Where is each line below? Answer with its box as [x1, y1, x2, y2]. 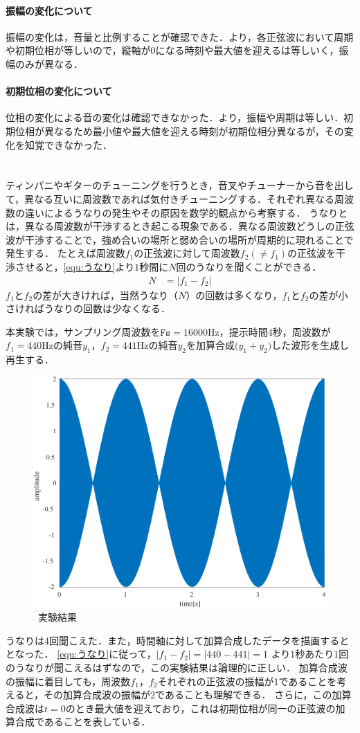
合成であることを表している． [15, 714, 151, 729]
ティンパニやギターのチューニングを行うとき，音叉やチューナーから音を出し [6, 178, 354, 192]
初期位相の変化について [6, 84, 112, 98]
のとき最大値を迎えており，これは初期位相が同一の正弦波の [65, 700, 336, 715]
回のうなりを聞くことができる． [176, 259, 322, 273]
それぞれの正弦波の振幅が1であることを [157, 673, 337, 688]
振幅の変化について [6, 3, 93, 17]
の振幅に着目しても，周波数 [6, 673, 131, 688]
